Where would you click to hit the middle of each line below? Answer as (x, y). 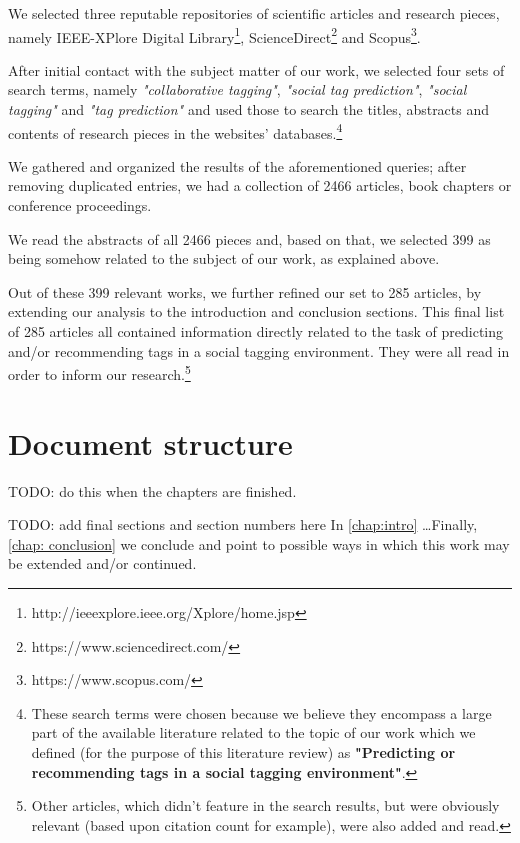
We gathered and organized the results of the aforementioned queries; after (237, 165)
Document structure (150, 442)
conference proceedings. (80, 205)
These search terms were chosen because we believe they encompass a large (261, 712)
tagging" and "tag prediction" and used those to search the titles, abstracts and (249, 109)
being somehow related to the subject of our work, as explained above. (224, 258)
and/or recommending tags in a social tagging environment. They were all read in (259, 350)
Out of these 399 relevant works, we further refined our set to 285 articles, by (245, 291)
